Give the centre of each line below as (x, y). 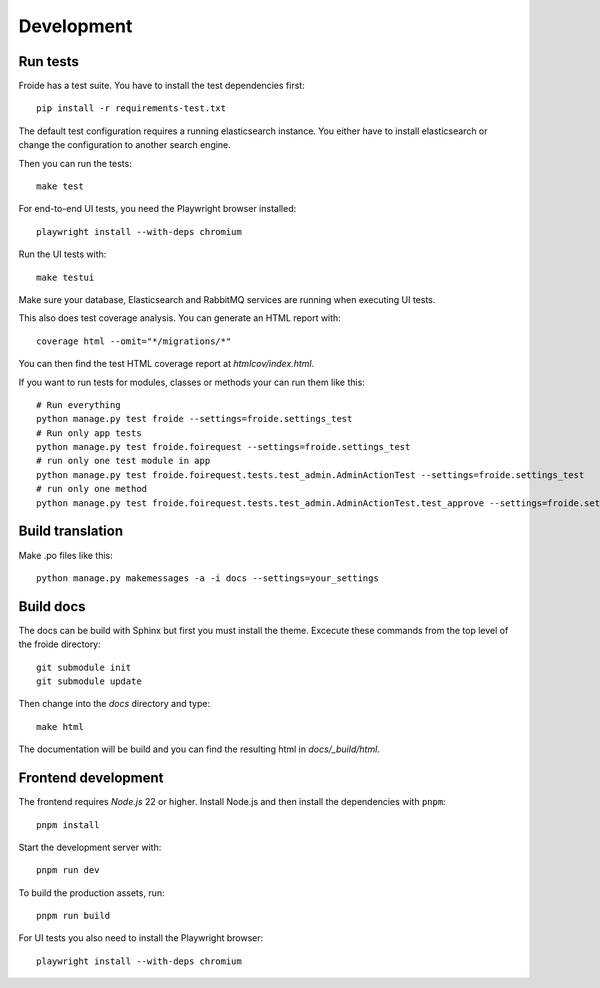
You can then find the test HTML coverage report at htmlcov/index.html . (166, 364)
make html (60, 726)
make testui (65, 277)
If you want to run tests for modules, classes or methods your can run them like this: (191, 382)
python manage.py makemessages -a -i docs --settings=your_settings (207, 578)
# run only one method (92, 489)
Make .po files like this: (66, 555)
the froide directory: (60, 644)
